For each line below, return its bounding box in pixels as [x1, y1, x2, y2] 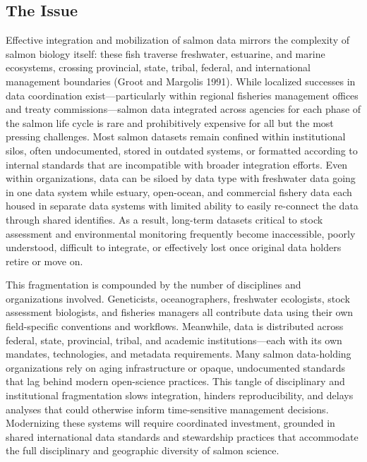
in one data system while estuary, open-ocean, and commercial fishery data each [6, 184, 352, 199]
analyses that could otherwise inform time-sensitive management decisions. [6, 401, 329, 416]
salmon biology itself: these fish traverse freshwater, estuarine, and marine [6, 46, 325, 61]
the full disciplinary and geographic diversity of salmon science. [6, 443, 279, 458]
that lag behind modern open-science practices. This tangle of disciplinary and [6, 374, 345, 389]
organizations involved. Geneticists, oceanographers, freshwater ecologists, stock [6, 291, 350, 305]
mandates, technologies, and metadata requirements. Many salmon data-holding [6, 346, 351, 361]
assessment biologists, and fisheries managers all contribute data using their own [6, 305, 354, 320]
